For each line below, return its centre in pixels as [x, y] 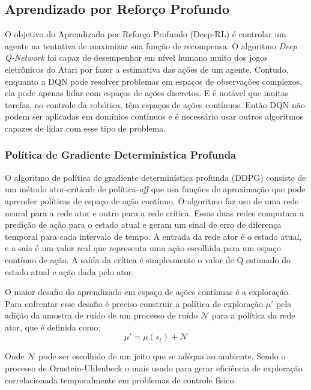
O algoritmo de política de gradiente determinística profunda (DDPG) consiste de [155, 177]
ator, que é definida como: [53, 327]
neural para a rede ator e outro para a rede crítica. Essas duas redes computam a [154, 212]
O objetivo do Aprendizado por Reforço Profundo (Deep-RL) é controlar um [146, 34]
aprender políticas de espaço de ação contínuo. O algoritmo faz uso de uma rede [152, 200]
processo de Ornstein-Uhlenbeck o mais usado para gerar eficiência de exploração [154, 368]
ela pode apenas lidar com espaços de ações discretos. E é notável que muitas [147, 93]
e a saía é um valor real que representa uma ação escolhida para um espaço [143, 248]
